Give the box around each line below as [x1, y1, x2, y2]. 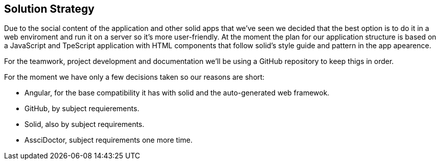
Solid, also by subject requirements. [24, 120, 145, 129]
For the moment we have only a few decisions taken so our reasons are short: [4, 73, 265, 82]
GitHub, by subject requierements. [24, 104, 140, 113]
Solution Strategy [4, 3, 95, 15]
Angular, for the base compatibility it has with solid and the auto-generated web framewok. [24, 88, 329, 97]
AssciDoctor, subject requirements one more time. [24, 136, 193, 145]
